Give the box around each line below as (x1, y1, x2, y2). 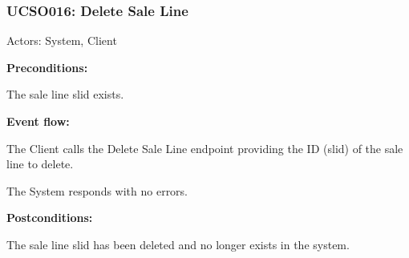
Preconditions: (6, 58, 88, 75)
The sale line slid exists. (6, 86, 124, 103)
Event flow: (6, 113, 70, 129)
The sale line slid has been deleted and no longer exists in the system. (6, 236, 350, 252)
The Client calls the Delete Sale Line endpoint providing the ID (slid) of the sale (6, 139, 403, 156)
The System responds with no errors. (6, 182, 188, 199)
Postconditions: (6, 209, 93, 226)
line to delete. (6, 155, 74, 172)
